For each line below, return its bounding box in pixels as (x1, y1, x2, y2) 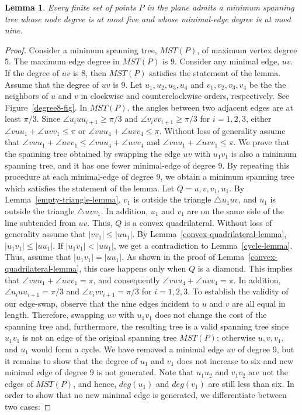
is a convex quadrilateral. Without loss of (124, 216, 272, 228)
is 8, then (73, 66, 106, 78)
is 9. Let (113, 78, 143, 90)
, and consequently (93, 273, 160, 286)
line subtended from (5, 216, 76, 228)
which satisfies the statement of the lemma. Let (5, 181, 175, 194)
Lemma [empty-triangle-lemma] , (5, 193, 121, 205)
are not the (248, 366, 288, 378)
